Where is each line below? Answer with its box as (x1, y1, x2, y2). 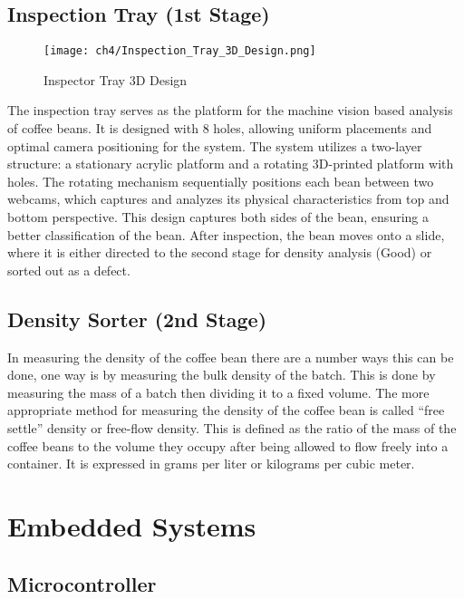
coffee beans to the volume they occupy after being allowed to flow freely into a (7, 436, 449, 455)
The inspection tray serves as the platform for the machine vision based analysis (7, 101, 453, 120)
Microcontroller (7, 569, 157, 597)
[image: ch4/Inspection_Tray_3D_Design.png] (43, 44, 316, 58)
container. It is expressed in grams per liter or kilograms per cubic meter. (7, 454, 415, 473)
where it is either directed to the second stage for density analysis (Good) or (7, 243, 432, 262)
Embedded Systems (7, 507, 256, 544)
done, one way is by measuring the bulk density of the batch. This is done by (7, 365, 436, 384)
